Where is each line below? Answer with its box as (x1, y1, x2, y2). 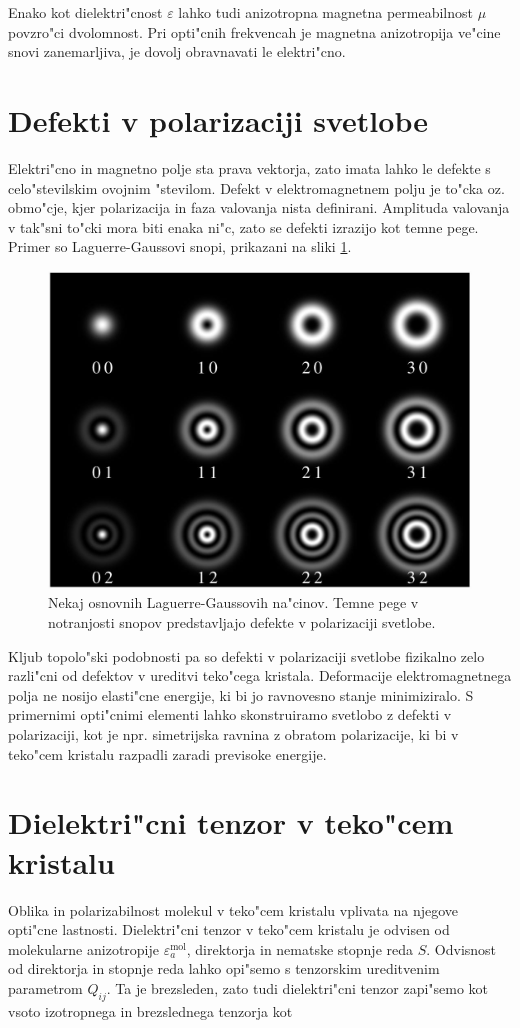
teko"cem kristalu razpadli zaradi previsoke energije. (8, 743, 327, 764)
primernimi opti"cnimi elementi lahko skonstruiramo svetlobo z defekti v (8, 704, 452, 725)
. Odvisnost (426, 938, 497, 959)
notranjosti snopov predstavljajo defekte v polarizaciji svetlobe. (48, 612, 436, 633)
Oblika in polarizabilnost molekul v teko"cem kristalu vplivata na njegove (8, 899, 459, 920)
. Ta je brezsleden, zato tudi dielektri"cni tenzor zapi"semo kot (106, 977, 489, 998)
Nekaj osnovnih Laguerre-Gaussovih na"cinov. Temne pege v (48, 592, 419, 613)
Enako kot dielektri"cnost (8, 2, 163, 22)
